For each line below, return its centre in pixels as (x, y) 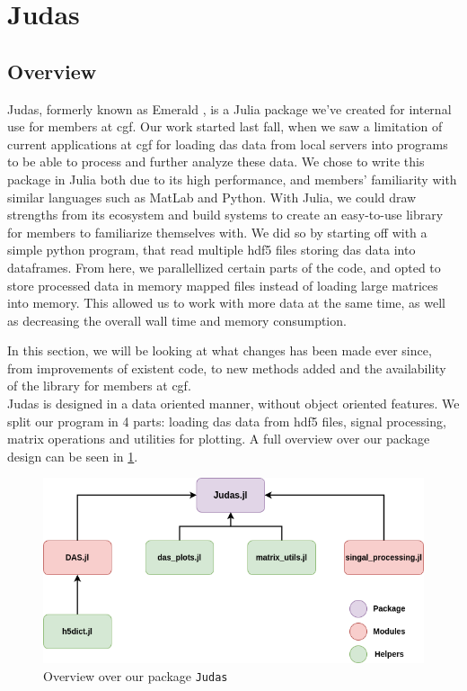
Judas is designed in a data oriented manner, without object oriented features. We (233, 404)
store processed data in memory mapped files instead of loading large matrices (223, 285)
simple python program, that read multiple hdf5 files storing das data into (211, 250)
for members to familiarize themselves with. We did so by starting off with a (217, 232)
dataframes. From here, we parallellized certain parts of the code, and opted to (224, 267)
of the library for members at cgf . (99, 386)
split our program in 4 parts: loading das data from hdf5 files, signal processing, (227, 421)
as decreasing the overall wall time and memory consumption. (177, 320)
